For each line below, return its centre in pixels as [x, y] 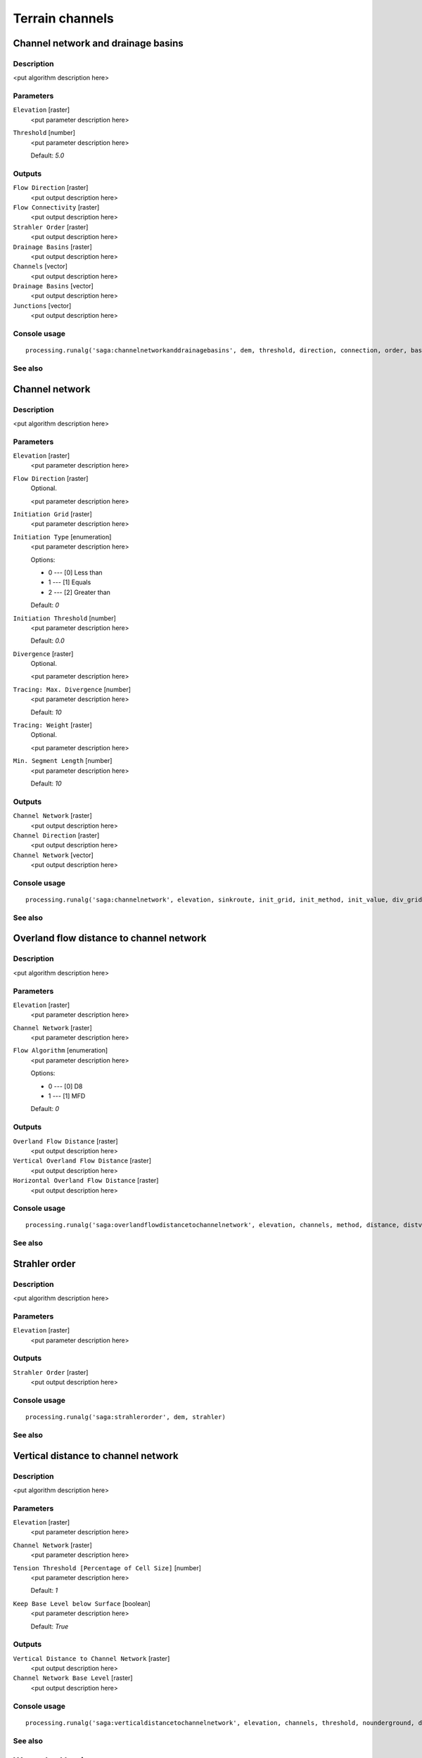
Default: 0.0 [47, 641]
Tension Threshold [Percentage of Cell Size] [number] [107, 1567]
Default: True [50, 1626]
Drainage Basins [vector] [53, 286]
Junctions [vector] [42, 305]
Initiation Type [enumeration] [62, 537]
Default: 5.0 [47, 155]
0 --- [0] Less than [75, 572]
